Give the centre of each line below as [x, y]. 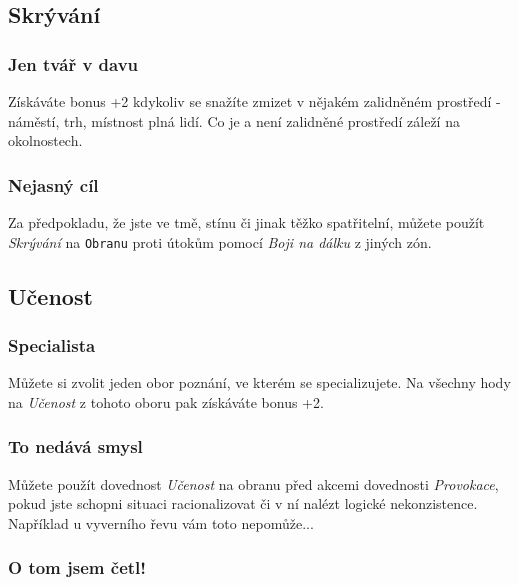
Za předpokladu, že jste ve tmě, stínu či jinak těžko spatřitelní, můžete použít [246, 222]
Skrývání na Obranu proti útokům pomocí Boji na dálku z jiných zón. [220, 241]
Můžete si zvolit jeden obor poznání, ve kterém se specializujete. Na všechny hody [259, 382]
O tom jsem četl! [77, 567]
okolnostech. [45, 140]
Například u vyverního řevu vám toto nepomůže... [161, 522]
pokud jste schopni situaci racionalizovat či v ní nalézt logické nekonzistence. [243, 503]
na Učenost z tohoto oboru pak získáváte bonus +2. [166, 401]
